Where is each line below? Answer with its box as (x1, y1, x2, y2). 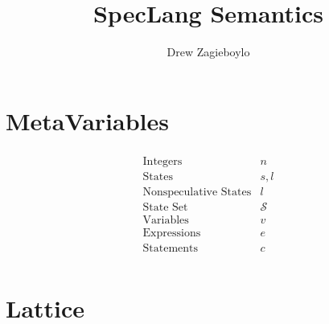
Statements (142, 242, 199, 254)
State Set (142, 201, 188, 213)
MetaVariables (6, 104, 169, 137)
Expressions (142, 227, 201, 239)
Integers (142, 155, 183, 167)
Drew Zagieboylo (167, 43, 250, 60)
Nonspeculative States (142, 186, 252, 198)
